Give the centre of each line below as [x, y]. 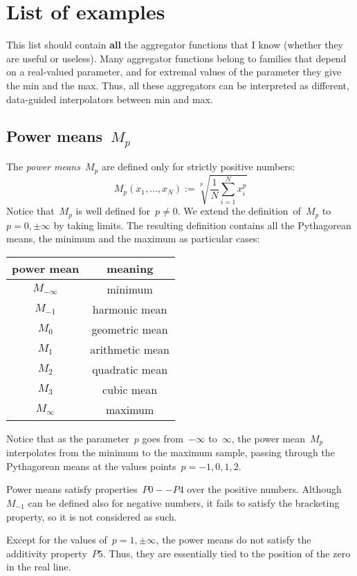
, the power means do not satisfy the [234, 540]
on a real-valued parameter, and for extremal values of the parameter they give [174, 72]
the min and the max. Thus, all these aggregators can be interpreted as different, [178, 85]
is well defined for [113, 211]
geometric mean [130, 329]
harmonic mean [130, 309]
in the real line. [39, 567]
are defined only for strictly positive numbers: [198, 166]
